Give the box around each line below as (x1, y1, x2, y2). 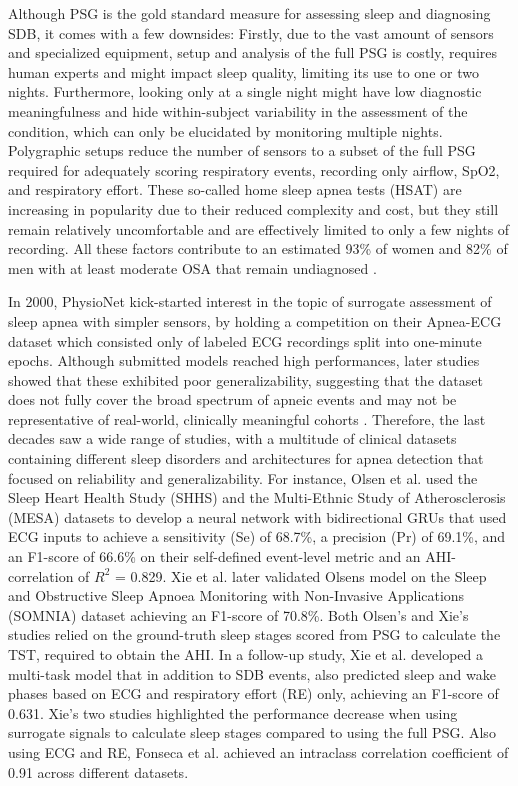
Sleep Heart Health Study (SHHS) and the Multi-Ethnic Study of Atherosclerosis (8, 487, 506, 508)
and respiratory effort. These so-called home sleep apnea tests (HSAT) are (8, 179, 462, 200)
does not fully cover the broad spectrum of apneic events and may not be (8, 389, 457, 410)
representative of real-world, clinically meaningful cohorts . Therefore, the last (8, 408, 486, 429)
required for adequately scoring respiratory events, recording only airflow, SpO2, (8, 159, 500, 180)
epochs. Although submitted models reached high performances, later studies (8, 350, 480, 371)
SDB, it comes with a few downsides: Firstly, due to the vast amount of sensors (8, 22, 494, 43)
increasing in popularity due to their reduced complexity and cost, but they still (8, 198, 499, 219)
